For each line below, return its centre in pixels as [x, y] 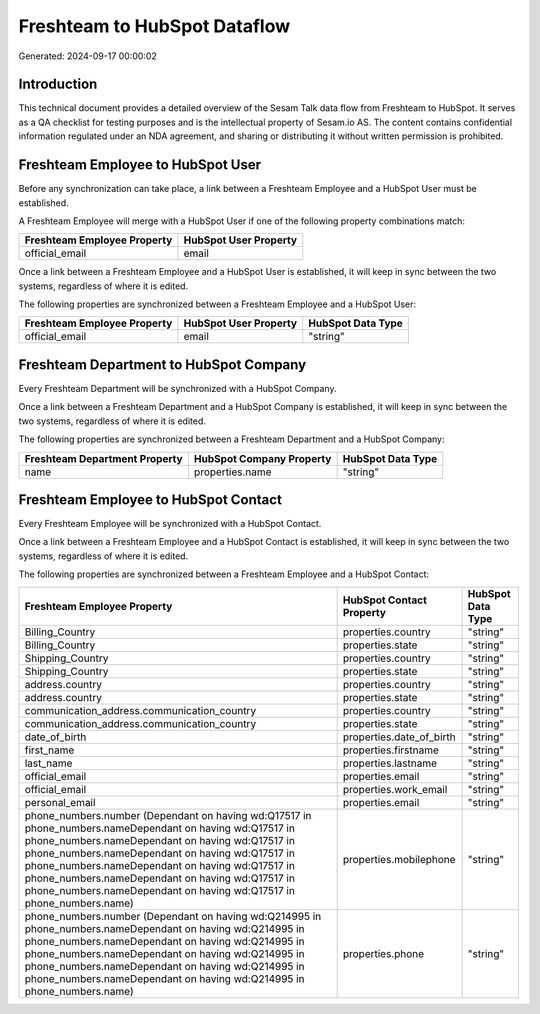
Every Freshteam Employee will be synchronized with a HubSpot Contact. [170, 524]
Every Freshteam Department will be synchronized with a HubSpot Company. [177, 388]
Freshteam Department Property [104, 458]
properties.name [232, 472]
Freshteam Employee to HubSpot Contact [150, 499]
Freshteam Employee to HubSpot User [140, 165]
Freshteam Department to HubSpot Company [162, 364]
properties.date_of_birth [399, 737]
